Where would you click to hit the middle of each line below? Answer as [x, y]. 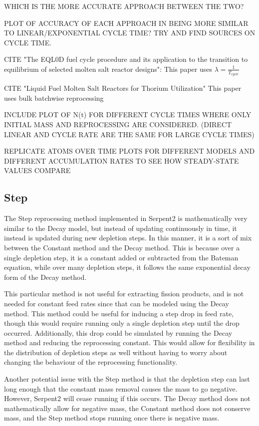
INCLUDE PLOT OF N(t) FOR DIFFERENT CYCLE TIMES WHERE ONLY [128, 114]
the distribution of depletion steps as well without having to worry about [116, 352]
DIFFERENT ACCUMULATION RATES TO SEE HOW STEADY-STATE [122, 160]
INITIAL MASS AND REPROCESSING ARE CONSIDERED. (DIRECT [118, 124]
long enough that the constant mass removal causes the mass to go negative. [121, 388]
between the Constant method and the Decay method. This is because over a [122, 247]
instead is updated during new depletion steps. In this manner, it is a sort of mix [128, 238]
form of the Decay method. [45, 277]
